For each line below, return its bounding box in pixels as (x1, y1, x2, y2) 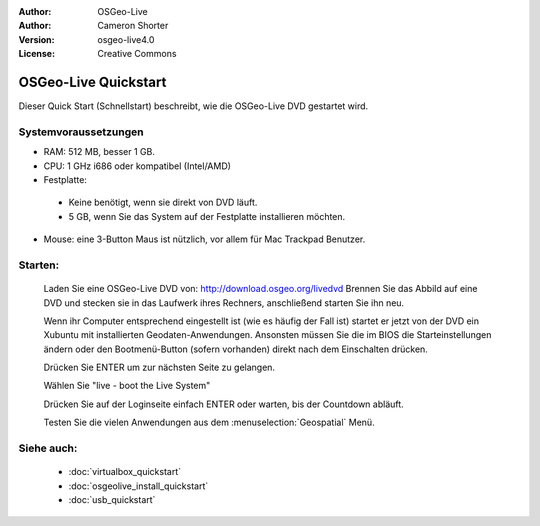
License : (18, 48, 55, 60)
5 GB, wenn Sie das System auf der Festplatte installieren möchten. (68, 210, 346, 222)
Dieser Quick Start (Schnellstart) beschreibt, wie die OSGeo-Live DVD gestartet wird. (18, 100, 369, 112)
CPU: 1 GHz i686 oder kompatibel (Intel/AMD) (43, 160, 232, 172)
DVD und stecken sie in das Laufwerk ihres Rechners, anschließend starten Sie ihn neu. (43, 296, 405, 309)
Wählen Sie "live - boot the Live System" (43, 380, 211, 392)
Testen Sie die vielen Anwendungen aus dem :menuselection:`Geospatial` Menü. (43, 416, 375, 429)
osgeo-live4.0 (97, 33, 155, 45)
